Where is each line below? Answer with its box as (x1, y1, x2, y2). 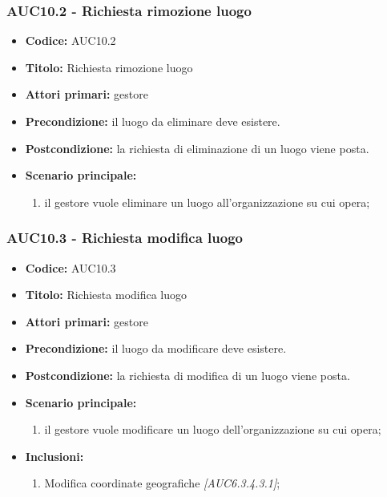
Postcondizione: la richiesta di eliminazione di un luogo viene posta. (25, 139, 369, 156)
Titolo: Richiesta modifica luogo (25, 286, 187, 303)
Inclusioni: (25, 447, 84, 464)
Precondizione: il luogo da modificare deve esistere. (25, 340, 287, 357)
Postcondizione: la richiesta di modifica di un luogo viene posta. (25, 366, 350, 383)
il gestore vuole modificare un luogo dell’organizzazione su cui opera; (44, 421, 381, 438)
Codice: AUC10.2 (25, 32, 116, 49)
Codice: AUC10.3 (25, 259, 116, 276)
